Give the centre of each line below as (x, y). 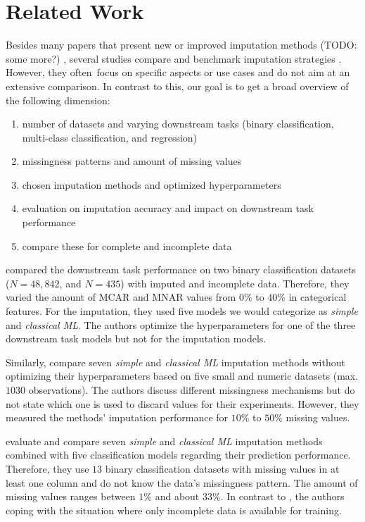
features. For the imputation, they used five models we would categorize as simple (182, 311)
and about (177, 496)
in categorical (318, 297)
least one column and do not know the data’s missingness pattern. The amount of (182, 482)
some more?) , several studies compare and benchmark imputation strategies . (174, 58)
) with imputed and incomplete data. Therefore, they (235, 283)
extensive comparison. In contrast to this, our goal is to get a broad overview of (177, 86)
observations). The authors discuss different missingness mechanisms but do (192, 390)
